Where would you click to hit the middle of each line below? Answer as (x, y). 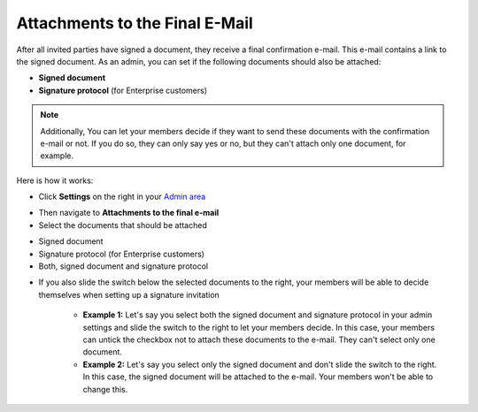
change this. (105, 389)
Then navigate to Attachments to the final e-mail (129, 213)
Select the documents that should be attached (123, 225)
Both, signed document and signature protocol (123, 266)
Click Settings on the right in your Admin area (122, 197)
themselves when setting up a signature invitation (129, 294)
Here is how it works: (55, 180)
